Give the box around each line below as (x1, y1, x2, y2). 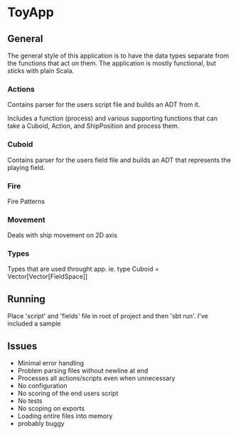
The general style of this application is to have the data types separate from (7, 51, 229, 60)
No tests (17, 397, 43, 405)
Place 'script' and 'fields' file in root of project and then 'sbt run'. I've (7, 312, 208, 321)
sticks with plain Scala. (7, 67, 75, 75)
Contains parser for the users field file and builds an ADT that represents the (7, 156, 231, 164)
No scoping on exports (17, 404, 85, 413)
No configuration (17, 382, 67, 390)
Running (7, 293, 46, 305)
